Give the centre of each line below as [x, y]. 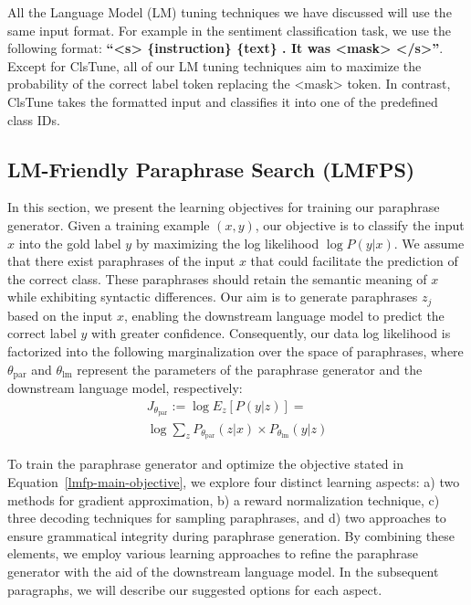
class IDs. [34, 119]
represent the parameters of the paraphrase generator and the [250, 369]
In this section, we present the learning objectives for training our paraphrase [224, 207]
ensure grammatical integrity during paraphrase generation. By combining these [231, 535]
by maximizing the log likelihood [227, 243]
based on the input [60, 315]
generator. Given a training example [109, 224]
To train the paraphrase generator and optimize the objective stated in [205, 464]
